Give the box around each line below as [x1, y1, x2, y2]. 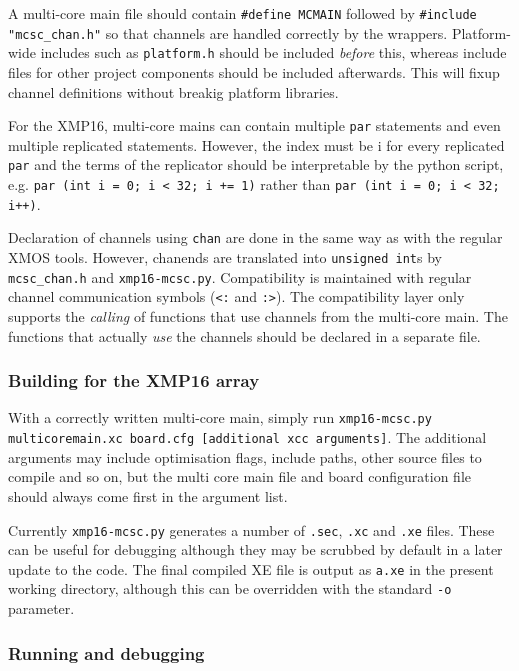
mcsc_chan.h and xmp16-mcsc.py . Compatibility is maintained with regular [8, 266, 472, 287]
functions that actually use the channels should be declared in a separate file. [8, 325, 481, 346]
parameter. [8, 598, 75, 619]
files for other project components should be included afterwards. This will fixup [8, 61, 500, 82]
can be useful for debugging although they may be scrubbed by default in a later [8, 539, 503, 560]
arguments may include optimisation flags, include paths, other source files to [8, 446, 482, 467]
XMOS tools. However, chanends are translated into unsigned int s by [8, 247, 442, 268]
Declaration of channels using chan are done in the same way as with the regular [8, 227, 503, 248]
